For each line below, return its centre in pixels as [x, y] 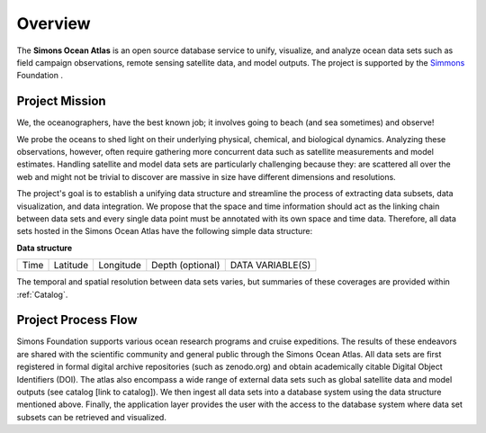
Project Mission [62, 101]
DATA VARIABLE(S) [270, 266]
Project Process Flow [77, 320]
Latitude [71, 266]
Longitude [120, 266]
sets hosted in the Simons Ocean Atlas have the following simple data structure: [165, 231]
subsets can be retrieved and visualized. [91, 417]
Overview [54, 23]
